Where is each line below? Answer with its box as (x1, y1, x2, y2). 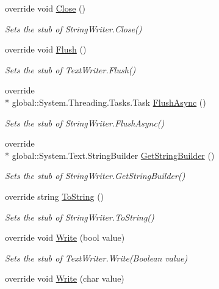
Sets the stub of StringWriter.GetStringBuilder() (5, 169, 185, 182)
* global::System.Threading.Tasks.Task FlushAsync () (5, 95, 206, 108)
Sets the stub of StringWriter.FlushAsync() (5, 116, 165, 129)
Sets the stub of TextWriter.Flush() (5, 63, 136, 76)
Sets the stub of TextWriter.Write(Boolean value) (5, 251, 188, 264)
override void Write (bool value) (5, 231, 125, 244)
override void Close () (5, 2, 85, 14)
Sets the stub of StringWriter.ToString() (5, 210, 154, 223)
